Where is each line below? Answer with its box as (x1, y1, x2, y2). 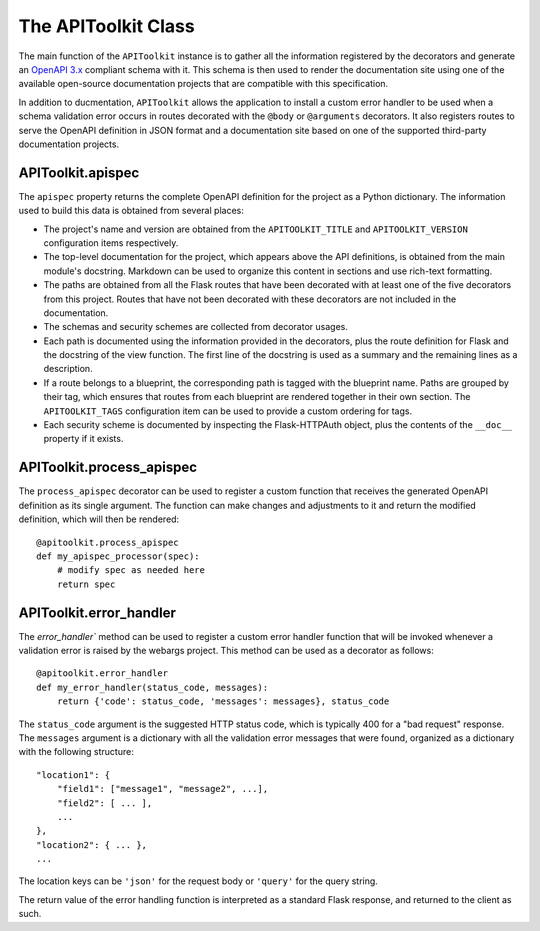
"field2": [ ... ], (56, 797, 153, 809)
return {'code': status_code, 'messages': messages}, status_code (56, 696, 390, 707)
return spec (56, 578, 116, 590)
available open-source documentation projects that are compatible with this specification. (18, 78, 389, 90)
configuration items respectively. (43, 236, 179, 249)
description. (43, 363, 94, 375)
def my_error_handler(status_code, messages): (36, 681, 269, 693)
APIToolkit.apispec (18, 164, 140, 181)
